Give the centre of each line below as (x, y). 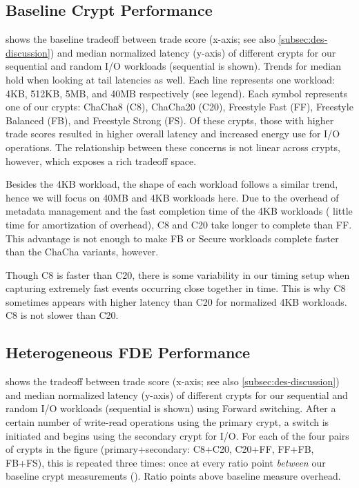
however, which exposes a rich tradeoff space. (101, 160)
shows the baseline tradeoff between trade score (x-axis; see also (140, 39)
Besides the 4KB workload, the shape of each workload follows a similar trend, (172, 184)
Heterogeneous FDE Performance (128, 352)
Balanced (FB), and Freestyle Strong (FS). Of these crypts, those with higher (170, 120)
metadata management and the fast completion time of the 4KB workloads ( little (179, 211)
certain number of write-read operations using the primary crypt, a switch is (167, 422)
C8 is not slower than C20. (62, 315)
